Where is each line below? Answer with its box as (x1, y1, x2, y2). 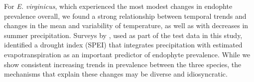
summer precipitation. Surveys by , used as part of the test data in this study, (4, 30, 243, 40)
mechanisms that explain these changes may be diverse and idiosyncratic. (4, 69, 228, 79)
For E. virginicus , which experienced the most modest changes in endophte (4, 1, 233, 11)
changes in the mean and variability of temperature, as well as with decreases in (4, 20, 249, 31)
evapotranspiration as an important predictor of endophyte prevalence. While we (4, 49, 251, 59)
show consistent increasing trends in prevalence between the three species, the (4, 59, 242, 69)
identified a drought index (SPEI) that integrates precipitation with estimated (4, 40, 243, 50)
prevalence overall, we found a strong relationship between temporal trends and (4, 10, 247, 21)
